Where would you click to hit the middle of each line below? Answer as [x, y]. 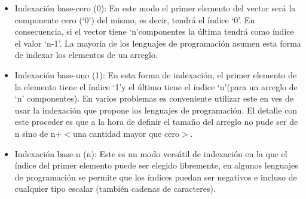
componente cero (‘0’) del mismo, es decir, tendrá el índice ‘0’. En [135, 19]
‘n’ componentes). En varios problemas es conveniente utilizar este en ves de [154, 98]
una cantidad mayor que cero [126, 133]
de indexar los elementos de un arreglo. [86, 55]
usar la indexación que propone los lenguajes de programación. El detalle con [156, 110]
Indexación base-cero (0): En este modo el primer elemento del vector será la [155, 8]
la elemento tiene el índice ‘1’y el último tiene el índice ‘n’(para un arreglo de [156, 86]
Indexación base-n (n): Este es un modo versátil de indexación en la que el [151, 153]
